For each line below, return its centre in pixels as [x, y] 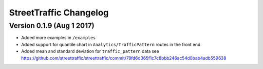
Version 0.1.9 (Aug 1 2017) [52, 26]
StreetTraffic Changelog [59, 13]
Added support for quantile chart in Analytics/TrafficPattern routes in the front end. [112, 44]
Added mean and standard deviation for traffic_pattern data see [90, 51]
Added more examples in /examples [58, 38]
